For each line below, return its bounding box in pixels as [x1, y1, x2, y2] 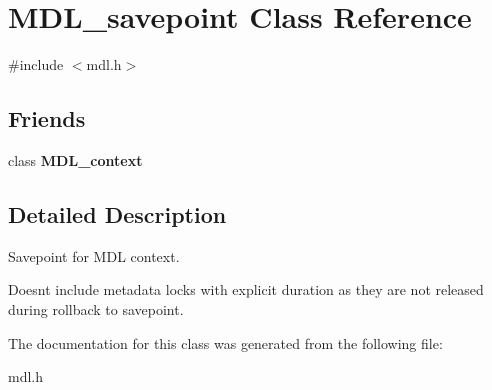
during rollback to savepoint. [8, 298, 184, 319]
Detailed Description [8, 198, 227, 229]
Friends [8, 103, 86, 134]
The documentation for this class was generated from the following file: [8, 332, 443, 353]
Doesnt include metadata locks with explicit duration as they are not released [8, 279, 484, 300]
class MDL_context [8, 149, 143, 170]
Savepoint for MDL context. [8, 245, 180, 266]
